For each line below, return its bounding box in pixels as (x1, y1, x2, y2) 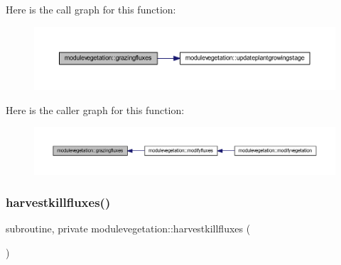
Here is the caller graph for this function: (6, 102, 185, 117)
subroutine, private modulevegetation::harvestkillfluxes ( (6, 221, 251, 236)
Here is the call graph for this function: (6, 2, 176, 16)
